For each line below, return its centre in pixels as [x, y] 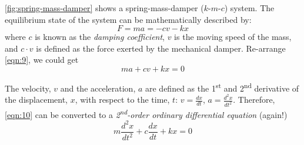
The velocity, [28, 88]
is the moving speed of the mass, [233, 37]
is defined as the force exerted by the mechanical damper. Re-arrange [161, 48]
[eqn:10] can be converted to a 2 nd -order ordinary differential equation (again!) [146, 114]
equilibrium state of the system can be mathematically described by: [128, 19]
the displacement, [36, 100]
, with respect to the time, [122, 100]
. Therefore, [254, 100]
